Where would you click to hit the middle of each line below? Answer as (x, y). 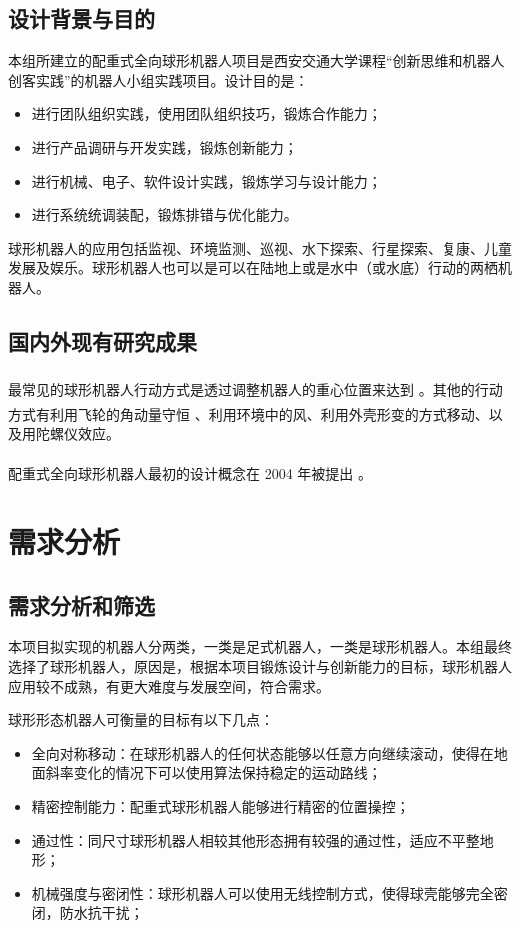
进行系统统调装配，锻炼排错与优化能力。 (164, 214)
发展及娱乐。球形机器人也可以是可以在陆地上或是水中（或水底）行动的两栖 (253, 267)
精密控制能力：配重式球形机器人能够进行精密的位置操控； (220, 805)
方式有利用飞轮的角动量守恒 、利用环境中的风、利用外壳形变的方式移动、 (248, 413)
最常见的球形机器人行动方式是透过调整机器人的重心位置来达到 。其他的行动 (255, 388)
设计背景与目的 (81, 18)
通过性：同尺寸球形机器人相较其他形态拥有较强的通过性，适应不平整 (255, 839)
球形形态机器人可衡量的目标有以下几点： (141, 719)
